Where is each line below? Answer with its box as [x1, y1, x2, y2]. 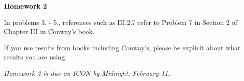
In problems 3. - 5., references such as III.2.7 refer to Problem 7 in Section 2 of [4, 17, 237, 27]
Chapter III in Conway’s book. [4, 26, 95, 36]
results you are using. [4, 52, 67, 62]
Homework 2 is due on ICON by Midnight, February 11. [4, 68, 171, 78]
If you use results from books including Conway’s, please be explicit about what [4, 42, 241, 52]
